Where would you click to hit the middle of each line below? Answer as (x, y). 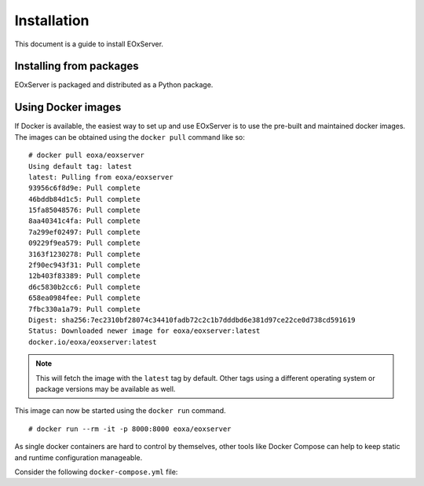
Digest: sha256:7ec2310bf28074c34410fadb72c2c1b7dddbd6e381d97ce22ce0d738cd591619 (192, 320)
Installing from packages (77, 66)
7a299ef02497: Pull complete (84, 232)
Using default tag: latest (80, 166)
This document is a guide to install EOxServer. (89, 44)
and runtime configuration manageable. (79, 457)
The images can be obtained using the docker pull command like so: (130, 137)
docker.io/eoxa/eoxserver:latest (93, 342)
